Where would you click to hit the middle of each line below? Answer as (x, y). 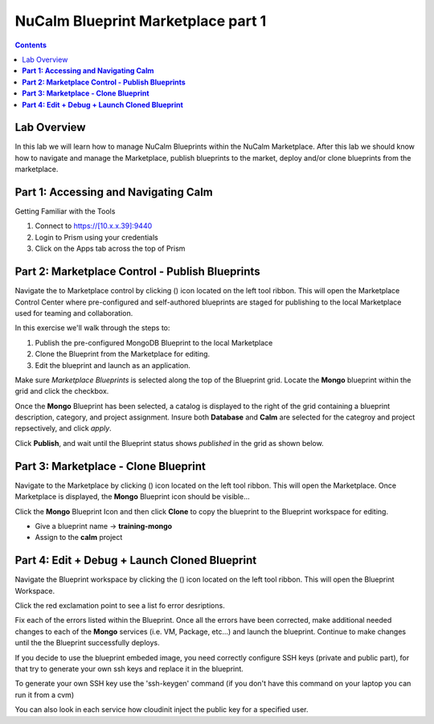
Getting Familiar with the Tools (65, 211)
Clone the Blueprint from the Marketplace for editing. (123, 354)
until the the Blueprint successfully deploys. (87, 643)
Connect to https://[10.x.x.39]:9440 (94, 226)
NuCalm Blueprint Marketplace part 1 (141, 21)
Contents (31, 45)
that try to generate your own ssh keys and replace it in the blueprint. (129, 669)
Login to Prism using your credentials (96, 237)
